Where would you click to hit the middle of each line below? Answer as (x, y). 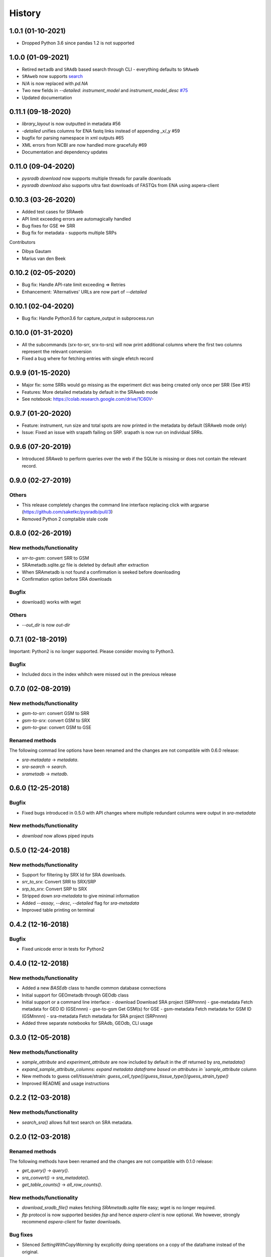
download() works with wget (51, 602)
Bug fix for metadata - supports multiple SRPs (69, 233)
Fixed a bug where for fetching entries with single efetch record (88, 358)
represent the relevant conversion (57, 351)
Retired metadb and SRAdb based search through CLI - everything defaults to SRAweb (110, 69)
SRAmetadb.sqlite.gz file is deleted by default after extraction (85, 565)
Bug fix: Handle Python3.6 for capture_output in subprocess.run (88, 318)
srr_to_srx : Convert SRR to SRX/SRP (59, 882)
